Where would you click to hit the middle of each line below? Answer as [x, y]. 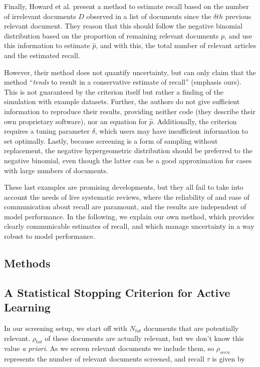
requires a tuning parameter [47, 131]
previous [238, 16]
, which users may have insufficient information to [172, 131]
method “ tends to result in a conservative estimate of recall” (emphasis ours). [123, 82]
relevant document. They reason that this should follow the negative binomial [123, 26]
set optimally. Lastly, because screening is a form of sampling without [111, 140]
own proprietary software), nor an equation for [76, 121]
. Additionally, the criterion [195, 121]
